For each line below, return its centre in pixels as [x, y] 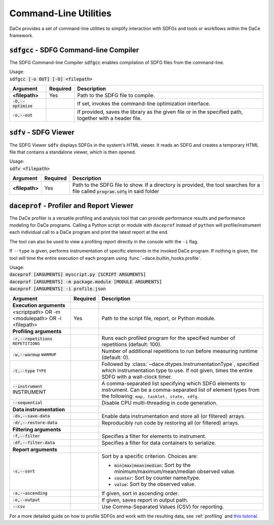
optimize [23, 106]
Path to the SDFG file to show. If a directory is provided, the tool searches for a [166, 185]
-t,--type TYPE [29, 371]
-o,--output [26, 500]
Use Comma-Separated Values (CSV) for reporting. [163, 507]
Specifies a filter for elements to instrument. [154, 436]
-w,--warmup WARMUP [35, 354]
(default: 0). [116, 357]
